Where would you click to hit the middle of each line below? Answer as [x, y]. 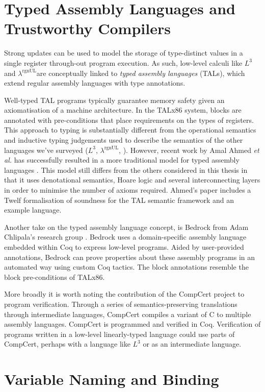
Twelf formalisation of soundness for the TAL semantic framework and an [119, 200]
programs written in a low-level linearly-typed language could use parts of [120, 334]
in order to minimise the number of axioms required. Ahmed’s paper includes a [128, 190]
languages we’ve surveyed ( [46, 150]
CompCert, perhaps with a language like [67, 344]
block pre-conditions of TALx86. [55, 277]
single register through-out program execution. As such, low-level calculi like [123, 62]
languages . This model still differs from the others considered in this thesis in [126, 169]
